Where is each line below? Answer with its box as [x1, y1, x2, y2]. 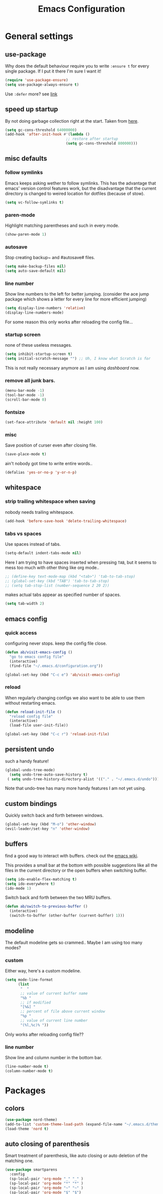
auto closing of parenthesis [5, 1139, 90, 1148]
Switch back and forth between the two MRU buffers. [5, 895, 112, 900]
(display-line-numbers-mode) [5, 310, 64, 315]
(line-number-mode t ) [5, 1064, 49, 1069]
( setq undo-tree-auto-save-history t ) [9, 772, 88, 777]
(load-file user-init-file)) [9, 723, 68, 728]
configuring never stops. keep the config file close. [5, 640, 107, 646]
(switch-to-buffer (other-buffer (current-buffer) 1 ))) [9, 913, 125, 918]
